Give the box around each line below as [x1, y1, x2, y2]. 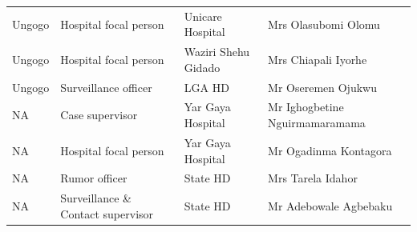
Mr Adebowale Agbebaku [268, 197, 393, 214]
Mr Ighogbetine [268, 98, 344, 115]
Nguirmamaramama [268, 114, 366, 131]
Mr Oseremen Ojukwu [268, 78, 377, 95]
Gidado [184, 58, 221, 75]
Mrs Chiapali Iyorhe [268, 50, 367, 67]
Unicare [184, 7, 222, 24]
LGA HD [184, 78, 229, 95]
